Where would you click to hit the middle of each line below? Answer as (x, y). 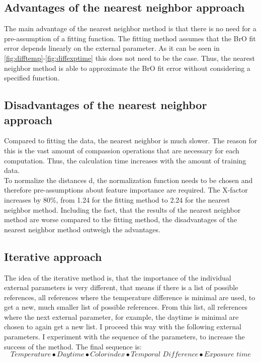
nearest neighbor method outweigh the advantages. (82, 229)
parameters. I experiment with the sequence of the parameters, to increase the (124, 337)
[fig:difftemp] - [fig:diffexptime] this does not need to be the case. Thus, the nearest (129, 58)
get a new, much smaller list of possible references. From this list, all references (126, 307)
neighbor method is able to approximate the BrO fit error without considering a (127, 68)
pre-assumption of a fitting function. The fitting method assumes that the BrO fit (130, 38)
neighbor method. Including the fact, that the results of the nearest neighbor (122, 209)
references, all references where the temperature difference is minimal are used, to (130, 297)
